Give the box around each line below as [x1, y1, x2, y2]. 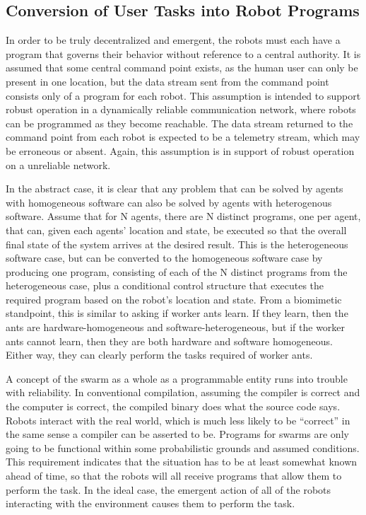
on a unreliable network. [6, 157, 111, 172]
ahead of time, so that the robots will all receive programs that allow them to [6, 468, 342, 483]
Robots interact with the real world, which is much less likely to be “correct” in [6, 412, 350, 427]
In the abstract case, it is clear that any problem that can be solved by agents [6, 181, 343, 196]
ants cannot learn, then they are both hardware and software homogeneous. [6, 333, 333, 348]
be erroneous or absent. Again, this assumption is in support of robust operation [6, 143, 355, 158]
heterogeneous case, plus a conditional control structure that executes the [6, 278, 324, 293]
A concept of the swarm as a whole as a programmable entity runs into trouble [6, 371, 348, 386]
